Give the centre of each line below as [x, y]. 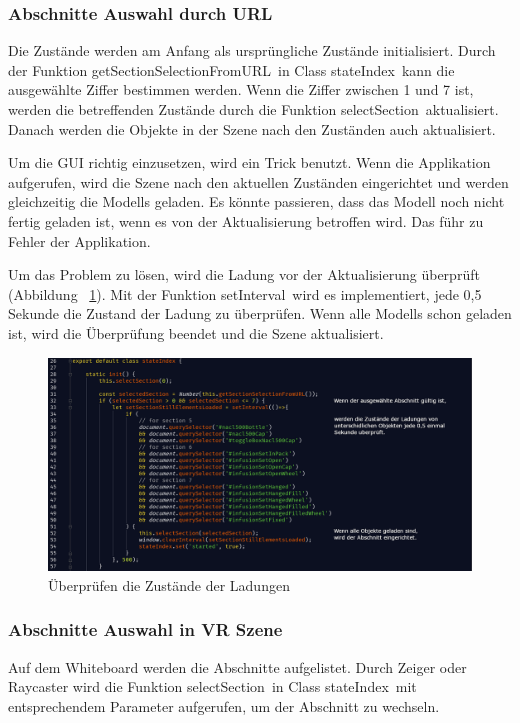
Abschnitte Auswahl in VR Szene [145, 629]
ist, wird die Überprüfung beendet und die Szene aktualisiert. [196, 332]
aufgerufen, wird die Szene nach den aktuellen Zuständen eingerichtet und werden [258, 181]
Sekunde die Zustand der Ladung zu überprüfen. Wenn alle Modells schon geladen [260, 313]
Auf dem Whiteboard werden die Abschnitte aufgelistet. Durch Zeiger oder [237, 666]
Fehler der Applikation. [79, 240]
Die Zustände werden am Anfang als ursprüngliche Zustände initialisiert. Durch [252, 50]
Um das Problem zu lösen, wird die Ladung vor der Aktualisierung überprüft [244, 274]
